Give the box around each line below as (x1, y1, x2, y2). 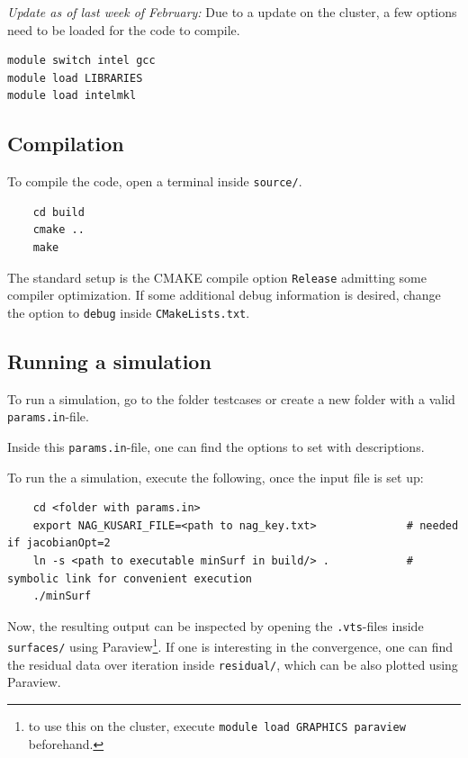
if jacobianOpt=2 (7, 537, 111, 550)
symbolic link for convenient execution (7, 572, 253, 585)
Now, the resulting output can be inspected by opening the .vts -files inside (7, 616, 424, 635)
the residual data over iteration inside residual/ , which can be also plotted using (7, 654, 458, 673)
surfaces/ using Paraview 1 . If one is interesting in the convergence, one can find (7, 635, 454, 656)
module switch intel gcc (7, 54, 156, 68)
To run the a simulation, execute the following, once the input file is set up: (7, 467, 424, 486)
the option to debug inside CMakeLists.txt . (7, 302, 250, 321)
